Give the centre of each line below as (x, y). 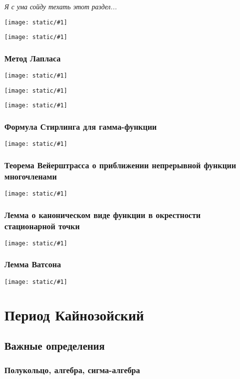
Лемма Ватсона (33, 264)
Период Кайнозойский (74, 314)
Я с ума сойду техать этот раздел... (61, 6)
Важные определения (55, 346)
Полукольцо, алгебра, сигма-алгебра (72, 369)
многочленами (31, 176)
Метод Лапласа (33, 58)
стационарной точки (42, 226)
